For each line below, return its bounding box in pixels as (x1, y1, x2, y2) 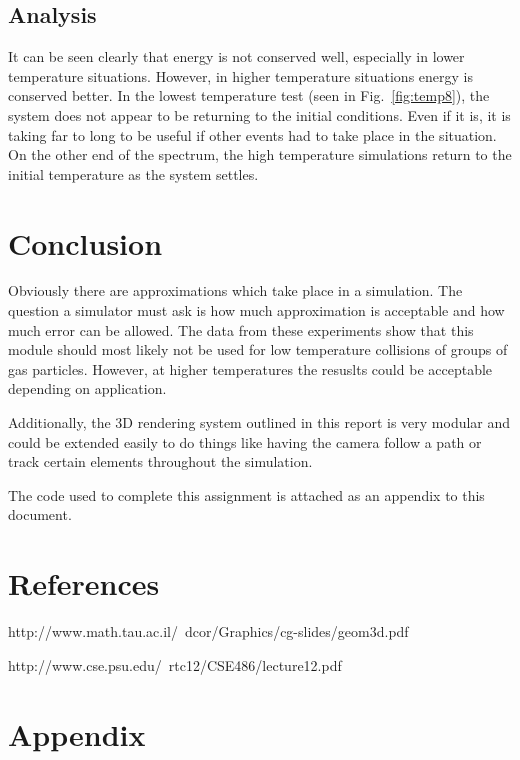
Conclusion (8, 222, 163, 263)
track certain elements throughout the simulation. (8, 451, 313, 472)
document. (8, 504, 72, 525)
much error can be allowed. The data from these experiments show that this (8, 319, 474, 340)
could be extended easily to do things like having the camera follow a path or (8, 431, 482, 452)
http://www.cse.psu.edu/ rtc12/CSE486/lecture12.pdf (8, 654, 342, 675)
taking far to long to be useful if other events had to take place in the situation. (8, 124, 497, 145)
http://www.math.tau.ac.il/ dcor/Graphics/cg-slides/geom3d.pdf (8, 621, 409, 642)
